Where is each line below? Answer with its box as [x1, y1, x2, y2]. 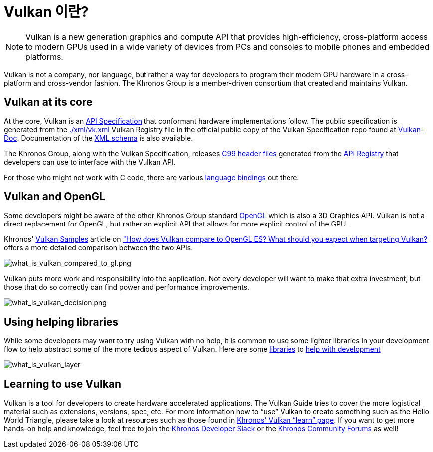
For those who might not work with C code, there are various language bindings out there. [4, 173, 299, 182]
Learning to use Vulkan [4, 377, 122, 390]
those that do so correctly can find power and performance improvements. [4, 283, 250, 292]
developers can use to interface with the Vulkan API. [4, 157, 176, 166]
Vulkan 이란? [4, 3, 89, 20]
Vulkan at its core [4, 96, 93, 109]
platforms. [25, 51, 63, 62]
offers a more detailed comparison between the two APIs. [4, 243, 193, 252]
